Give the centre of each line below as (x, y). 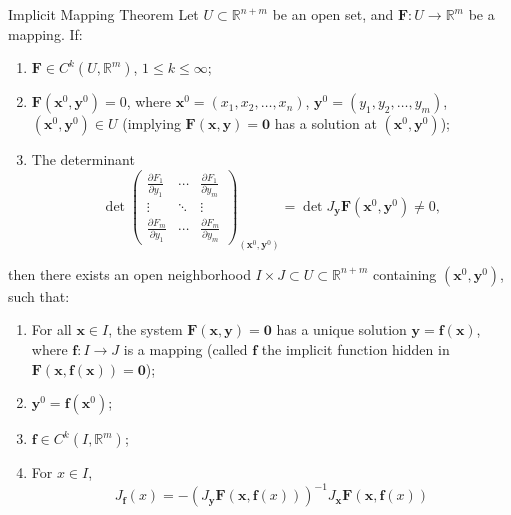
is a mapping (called (185, 348)
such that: (39, 295)
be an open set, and (333, 14)
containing (404, 273)
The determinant (83, 159)
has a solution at (325, 123)
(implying (151, 123)
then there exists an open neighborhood (129, 273)
